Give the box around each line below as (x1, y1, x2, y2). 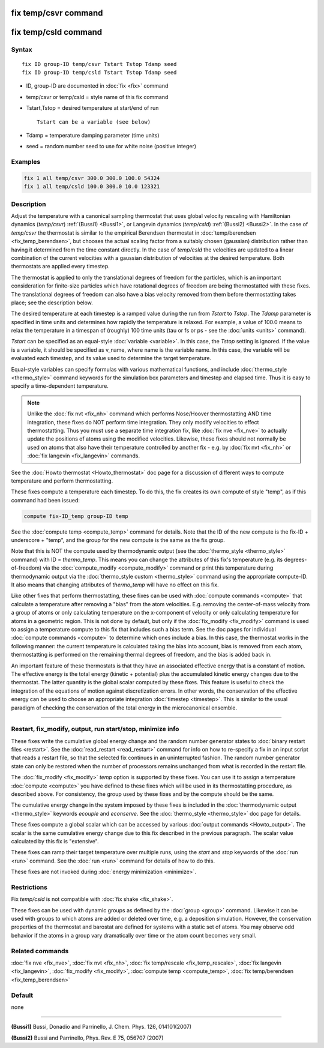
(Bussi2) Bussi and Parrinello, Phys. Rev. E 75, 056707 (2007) (11, 1034, 164, 1041)
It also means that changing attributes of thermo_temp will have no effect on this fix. (11, 581, 219, 588)
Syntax (11, 46, 32, 54)
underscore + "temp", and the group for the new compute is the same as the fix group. (11, 537, 225, 544)
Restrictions (11, 883, 48, 891)
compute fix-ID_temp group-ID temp (23, 513, 128, 519)
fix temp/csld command (11, 27, 103, 37)
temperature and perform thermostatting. (11, 477, 113, 484)
